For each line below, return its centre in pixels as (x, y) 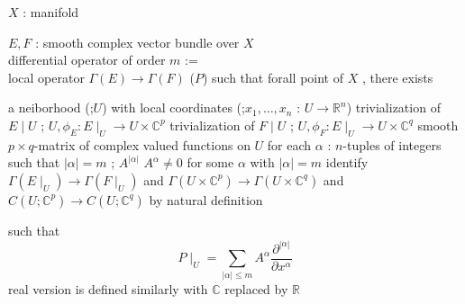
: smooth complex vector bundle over (137, 42)
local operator (46, 77)
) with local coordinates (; (173, 107)
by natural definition (206, 199)
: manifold (51, 12)
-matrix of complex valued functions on (142, 144)
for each (289, 144)
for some (210, 162)
